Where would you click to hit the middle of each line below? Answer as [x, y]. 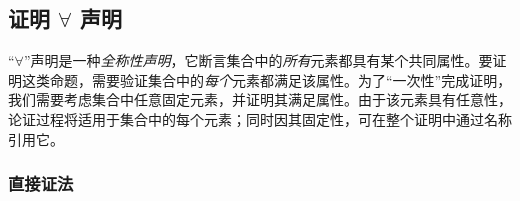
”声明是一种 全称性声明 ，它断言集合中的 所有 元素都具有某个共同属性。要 [258, 60]
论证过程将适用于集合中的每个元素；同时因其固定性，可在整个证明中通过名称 [260, 118]
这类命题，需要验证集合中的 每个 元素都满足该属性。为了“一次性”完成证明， [266, 79]
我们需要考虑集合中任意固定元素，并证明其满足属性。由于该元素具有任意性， [260, 99]
